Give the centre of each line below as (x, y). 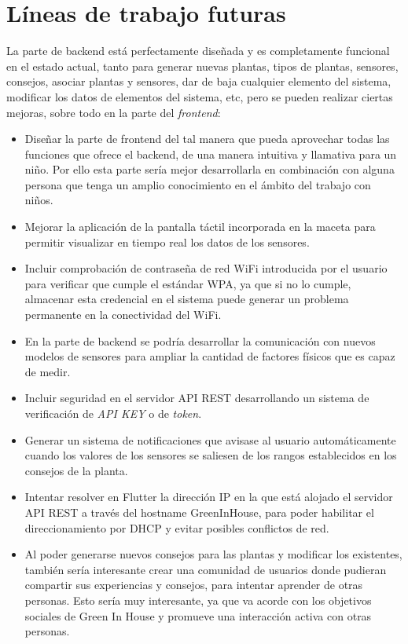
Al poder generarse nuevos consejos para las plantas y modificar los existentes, (213, 554)
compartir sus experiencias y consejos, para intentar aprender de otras (194, 585)
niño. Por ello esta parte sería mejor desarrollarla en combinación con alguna (210, 169)
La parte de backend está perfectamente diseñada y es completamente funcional (198, 51)
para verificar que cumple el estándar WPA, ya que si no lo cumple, (188, 283)
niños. (39, 200)
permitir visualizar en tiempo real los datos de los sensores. (167, 241)
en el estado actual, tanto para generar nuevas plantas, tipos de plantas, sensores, (202, 66)
